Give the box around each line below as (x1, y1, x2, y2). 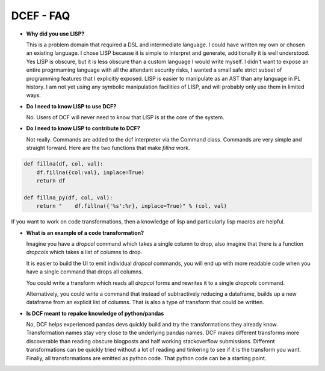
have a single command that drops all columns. (26, 268, 143, 275)
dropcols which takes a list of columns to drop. (26, 249, 143, 256)
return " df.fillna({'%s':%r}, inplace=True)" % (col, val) (36, 202, 227, 210)
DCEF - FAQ (11, 9, 70, 22)
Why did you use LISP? (26, 30, 85, 37)
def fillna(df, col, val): (23, 160, 104, 167)
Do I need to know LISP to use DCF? (26, 102, 117, 110)
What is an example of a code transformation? (26, 229, 144, 236)
